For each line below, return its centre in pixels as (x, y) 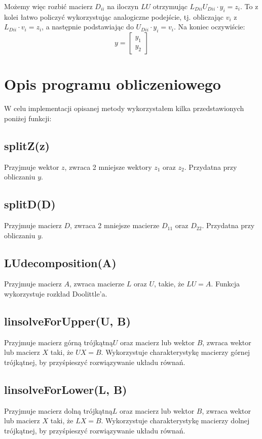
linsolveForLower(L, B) (66, 390)
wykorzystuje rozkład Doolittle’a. (56, 294)
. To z (249, 6)
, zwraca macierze (97, 284)
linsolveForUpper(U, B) (67, 321)
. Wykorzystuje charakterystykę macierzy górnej (176, 352)
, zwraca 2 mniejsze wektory (108, 167)
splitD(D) (30, 204)
